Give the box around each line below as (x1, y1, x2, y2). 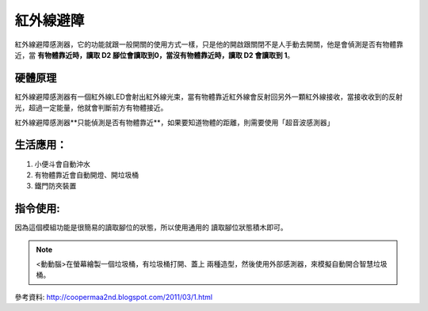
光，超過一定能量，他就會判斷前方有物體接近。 (14, 103, 168, 112)
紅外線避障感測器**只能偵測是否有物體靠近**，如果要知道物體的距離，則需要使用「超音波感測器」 (14, 117, 334, 127)
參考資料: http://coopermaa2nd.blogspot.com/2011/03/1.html (14, 292, 213, 302)
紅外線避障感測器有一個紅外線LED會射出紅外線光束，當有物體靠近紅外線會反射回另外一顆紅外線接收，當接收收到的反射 (14, 92, 403, 101)
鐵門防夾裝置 (34, 181, 77, 191)
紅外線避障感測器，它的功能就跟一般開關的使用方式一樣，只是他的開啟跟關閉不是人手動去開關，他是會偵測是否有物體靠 (14, 40, 403, 49)
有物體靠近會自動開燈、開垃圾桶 (34, 170, 139, 180)
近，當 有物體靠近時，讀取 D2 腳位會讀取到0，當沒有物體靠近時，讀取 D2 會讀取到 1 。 (14, 50, 295, 59)
